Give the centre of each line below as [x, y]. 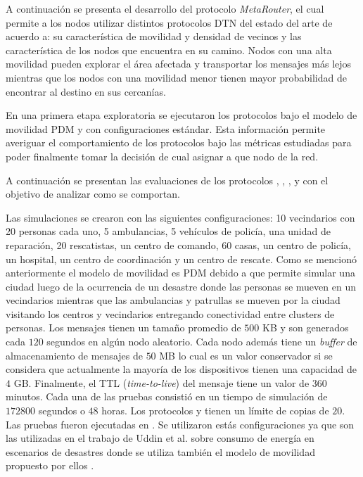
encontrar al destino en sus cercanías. [86, 91]
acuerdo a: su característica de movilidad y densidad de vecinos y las [154, 36]
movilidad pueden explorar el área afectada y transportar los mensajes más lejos [179, 64]
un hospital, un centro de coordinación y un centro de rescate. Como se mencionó [181, 259]
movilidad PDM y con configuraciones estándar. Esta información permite [166, 128]
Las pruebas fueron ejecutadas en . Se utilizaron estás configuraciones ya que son [180, 424]
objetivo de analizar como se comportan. [93, 194]
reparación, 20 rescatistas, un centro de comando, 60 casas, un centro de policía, [178, 244]
